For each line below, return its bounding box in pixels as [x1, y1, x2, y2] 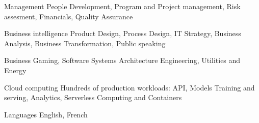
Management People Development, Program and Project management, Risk [4, 1, 241, 11]
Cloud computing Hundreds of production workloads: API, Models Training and [4, 82, 255, 93]
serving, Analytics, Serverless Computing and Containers [4, 92, 182, 103]
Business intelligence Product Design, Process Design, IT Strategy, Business [4, 28, 241, 39]
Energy [4, 65, 27, 75]
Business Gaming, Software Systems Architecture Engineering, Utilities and [4, 55, 241, 66]
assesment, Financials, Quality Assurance [4, 11, 133, 21]
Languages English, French [4, 109, 88, 119]
